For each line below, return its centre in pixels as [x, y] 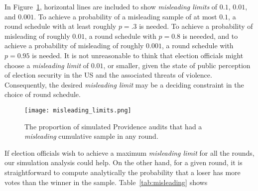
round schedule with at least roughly [61, 26]
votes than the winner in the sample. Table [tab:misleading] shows [106, 182]
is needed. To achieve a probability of [196, 26]
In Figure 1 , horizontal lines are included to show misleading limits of [111, 6]
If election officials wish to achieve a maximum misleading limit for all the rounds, [129, 152]
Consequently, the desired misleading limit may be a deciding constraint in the [124, 84]
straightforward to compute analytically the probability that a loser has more [123, 172]
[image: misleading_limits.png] [78, 110]
